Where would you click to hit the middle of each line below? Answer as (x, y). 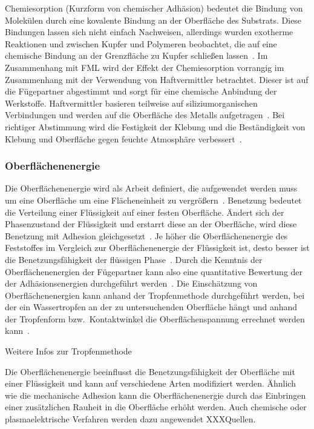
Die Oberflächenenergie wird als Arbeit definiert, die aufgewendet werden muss (151, 188)
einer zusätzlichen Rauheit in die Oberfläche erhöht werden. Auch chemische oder (156, 407)
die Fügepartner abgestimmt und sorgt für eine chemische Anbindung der (141, 91)
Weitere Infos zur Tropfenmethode (68, 351)
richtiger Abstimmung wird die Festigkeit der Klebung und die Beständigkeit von (155, 126)
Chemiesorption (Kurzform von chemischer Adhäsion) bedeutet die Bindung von (154, 8)
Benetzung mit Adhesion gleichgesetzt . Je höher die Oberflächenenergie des (146, 235)
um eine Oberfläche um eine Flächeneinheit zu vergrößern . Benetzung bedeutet (153, 200)
